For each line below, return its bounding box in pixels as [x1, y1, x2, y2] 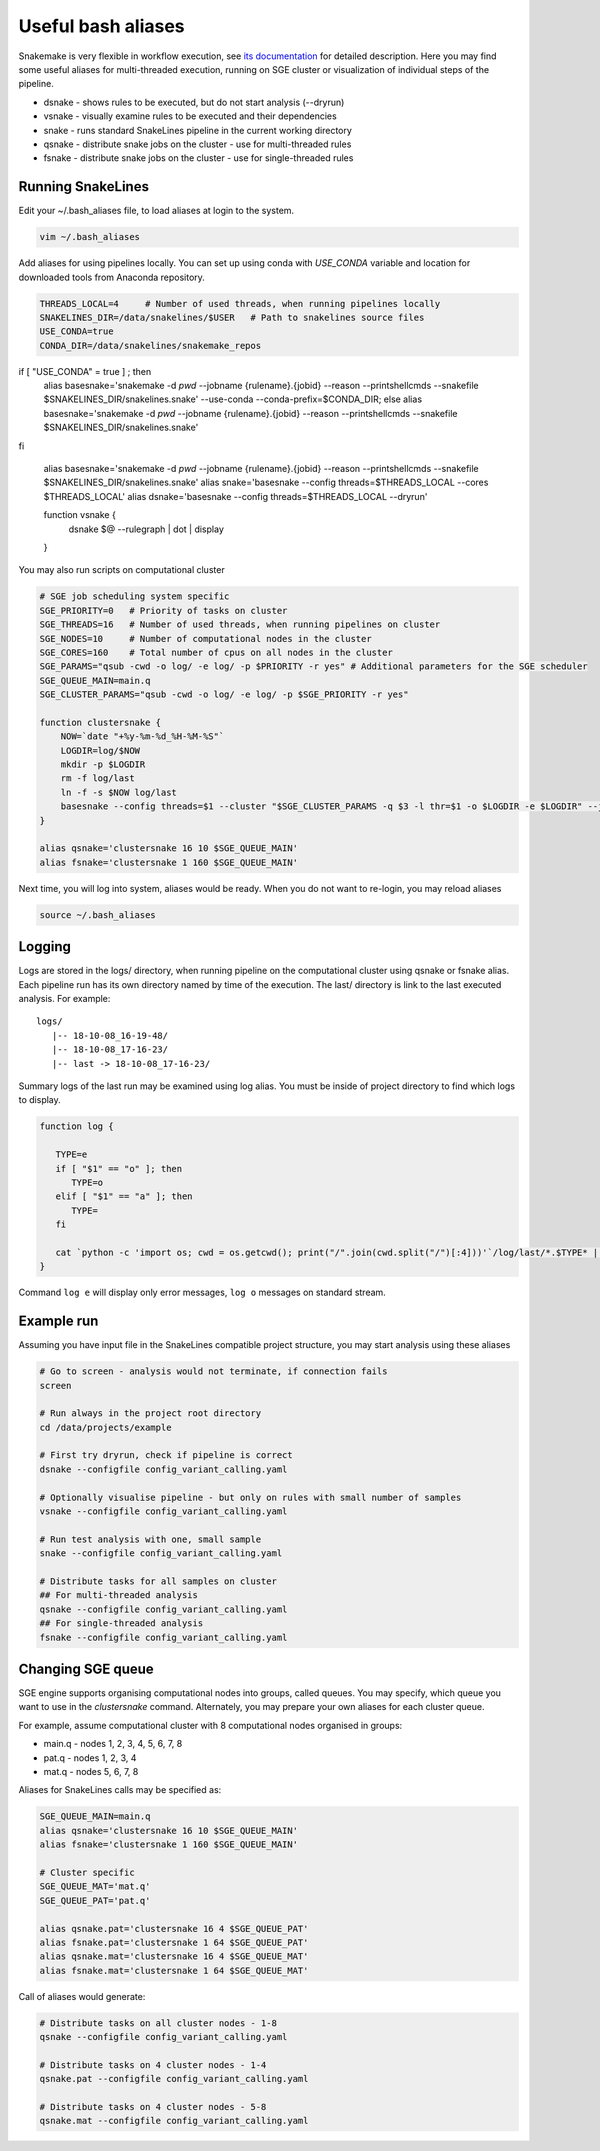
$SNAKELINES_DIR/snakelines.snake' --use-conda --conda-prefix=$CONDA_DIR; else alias [43, 393, 423, 405]
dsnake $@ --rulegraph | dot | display [68, 523, 225, 535]
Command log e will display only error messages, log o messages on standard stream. [18, 1286, 387, 1299]
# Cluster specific [39, 1866, 135, 1878]
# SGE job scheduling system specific [39, 591, 230, 602]
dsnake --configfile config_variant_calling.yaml [39, 1463, 288, 1475]
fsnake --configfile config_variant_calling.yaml [39, 1631, 288, 1643]
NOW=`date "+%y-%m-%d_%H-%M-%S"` [60, 731, 225, 742]
